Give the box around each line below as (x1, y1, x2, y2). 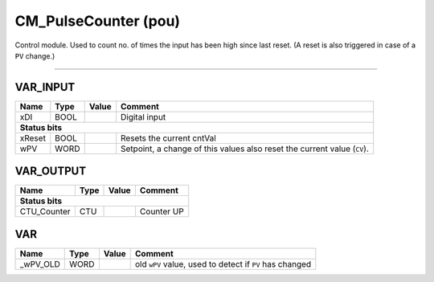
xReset (19, 133, 46, 144)
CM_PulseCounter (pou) (14, 12, 181, 30)
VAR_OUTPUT (14, 165, 87, 178)
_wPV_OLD (19, 258, 60, 269)
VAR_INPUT (14, 80, 76, 94)
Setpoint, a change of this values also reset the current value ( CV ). (121, 143, 370, 154)
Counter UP (139, 206, 184, 217)
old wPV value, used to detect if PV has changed (134, 258, 312, 269)
